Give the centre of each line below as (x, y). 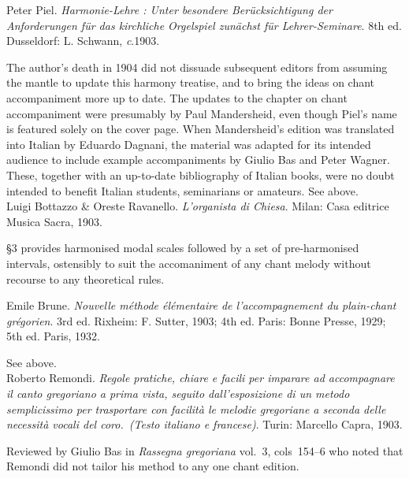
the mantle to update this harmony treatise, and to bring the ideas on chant (191, 82)
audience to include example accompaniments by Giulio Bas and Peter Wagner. (198, 160)
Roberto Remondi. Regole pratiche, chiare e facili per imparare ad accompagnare (201, 378)
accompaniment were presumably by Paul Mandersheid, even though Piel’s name (202, 113)
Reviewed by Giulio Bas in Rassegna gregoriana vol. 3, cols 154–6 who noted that (205, 450)
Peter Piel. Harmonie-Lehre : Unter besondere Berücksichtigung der (169, 9)
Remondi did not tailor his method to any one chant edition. (153, 466)
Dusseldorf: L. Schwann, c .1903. (83, 41)
